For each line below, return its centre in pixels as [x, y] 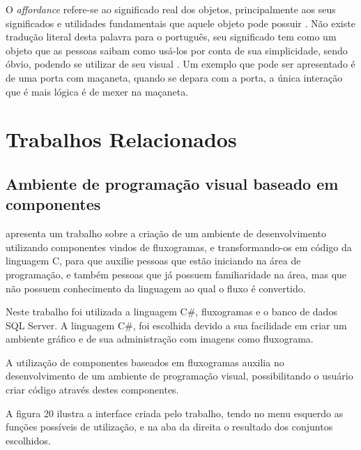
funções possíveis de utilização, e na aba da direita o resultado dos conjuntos [169, 427]
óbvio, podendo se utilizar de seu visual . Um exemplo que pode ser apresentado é [180, 64]
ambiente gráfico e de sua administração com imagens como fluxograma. [160, 339]
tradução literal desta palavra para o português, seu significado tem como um [171, 37]
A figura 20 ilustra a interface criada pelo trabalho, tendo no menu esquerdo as [175, 413]
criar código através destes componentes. [92, 390]
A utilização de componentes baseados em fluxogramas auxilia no [145, 362]
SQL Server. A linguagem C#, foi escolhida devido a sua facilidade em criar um [176, 325]
